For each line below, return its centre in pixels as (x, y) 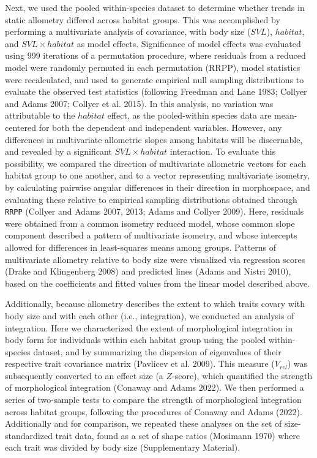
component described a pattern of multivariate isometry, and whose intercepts (151, 235)
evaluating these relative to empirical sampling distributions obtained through (151, 199)
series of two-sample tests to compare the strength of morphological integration (153, 400)
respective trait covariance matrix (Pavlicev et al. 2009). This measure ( (140, 364)
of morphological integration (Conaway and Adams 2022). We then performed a (155, 387)
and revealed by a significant (58, 151)
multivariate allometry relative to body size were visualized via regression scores (155, 259)
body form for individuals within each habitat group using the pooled (136, 340)
